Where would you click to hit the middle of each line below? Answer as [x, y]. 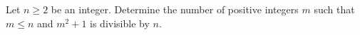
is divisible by [120, 23]
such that [334, 9]
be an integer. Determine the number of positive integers [175, 9]
